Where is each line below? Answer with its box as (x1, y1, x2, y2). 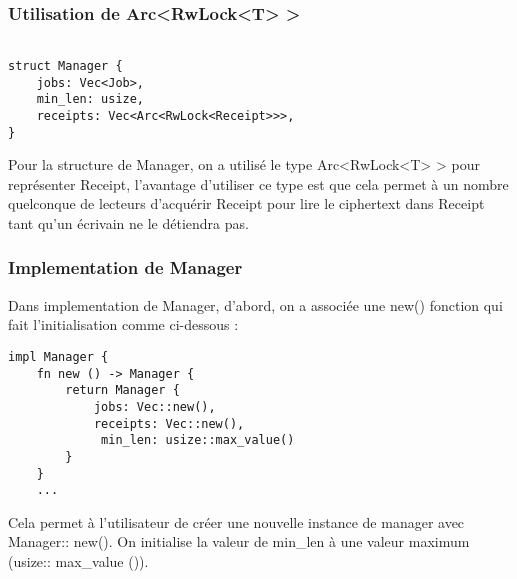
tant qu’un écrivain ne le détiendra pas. (8, 212, 249, 233)
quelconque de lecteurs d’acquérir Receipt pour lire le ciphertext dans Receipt (8, 193, 485, 214)
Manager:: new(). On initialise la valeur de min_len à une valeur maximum (8, 531, 470, 552)
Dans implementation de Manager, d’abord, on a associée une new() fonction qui (8, 294, 503, 315)
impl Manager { (8, 349, 109, 364)
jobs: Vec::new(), (93, 399, 216, 414)
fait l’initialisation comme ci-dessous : (8, 314, 239, 335)
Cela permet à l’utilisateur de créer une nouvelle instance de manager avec (8, 511, 465, 532)
